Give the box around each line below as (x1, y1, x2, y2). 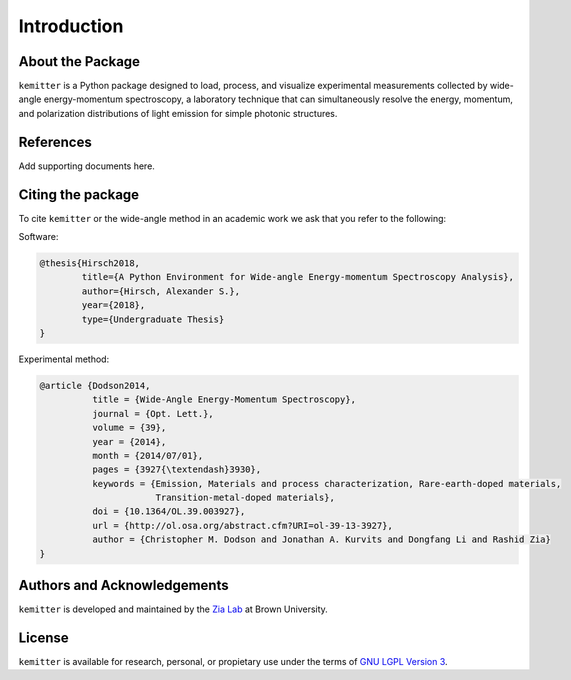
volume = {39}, (91, 422, 167, 434)
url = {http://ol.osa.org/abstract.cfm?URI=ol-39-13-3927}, (91, 520, 394, 531)
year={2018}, (81, 300, 146, 311)
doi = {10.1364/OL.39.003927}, (91, 506, 246, 517)
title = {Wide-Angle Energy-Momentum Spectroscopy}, (91, 394, 357, 405)
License (18, 629, 69, 646)
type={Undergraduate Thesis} (81, 313, 225, 325)
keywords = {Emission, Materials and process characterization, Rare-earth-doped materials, (91, 478, 562, 489)
